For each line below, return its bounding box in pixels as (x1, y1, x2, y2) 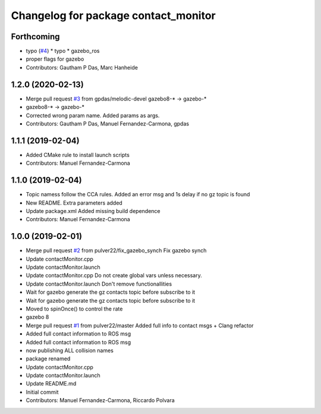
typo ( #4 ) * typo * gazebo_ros (26, 48, 100, 55)
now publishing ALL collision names (26, 347, 114, 354)
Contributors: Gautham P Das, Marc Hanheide (26, 64, 138, 71)
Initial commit (26, 388, 59, 396)
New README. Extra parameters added (26, 199, 123, 206)
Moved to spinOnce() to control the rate (26, 305, 123, 312)
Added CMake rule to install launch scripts (26, 151, 130, 158)
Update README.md (26, 380, 77, 387)
